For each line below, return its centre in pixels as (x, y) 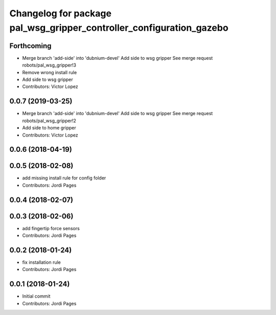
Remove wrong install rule (50, 72)
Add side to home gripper (49, 128)
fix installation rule (42, 262)
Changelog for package (61, 13)
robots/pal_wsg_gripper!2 (49, 121)
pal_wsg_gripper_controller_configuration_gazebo (119, 28)
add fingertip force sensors (51, 228)
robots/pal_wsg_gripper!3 (49, 65)
